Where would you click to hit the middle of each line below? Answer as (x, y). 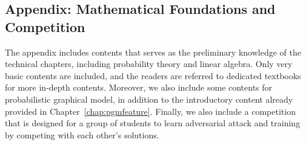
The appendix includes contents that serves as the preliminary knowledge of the (153, 52)
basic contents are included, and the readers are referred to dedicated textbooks (153, 75)
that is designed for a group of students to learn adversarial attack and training (153, 123)
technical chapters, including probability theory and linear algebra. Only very (149, 64)
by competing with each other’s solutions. (82, 134)
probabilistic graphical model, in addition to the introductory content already (149, 99)
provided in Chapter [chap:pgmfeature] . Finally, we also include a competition (150, 111)
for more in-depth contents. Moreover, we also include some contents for (139, 87)
